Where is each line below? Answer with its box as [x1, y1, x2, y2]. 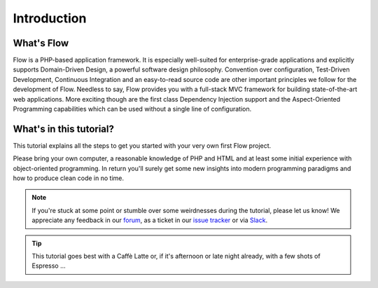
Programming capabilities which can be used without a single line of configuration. [13, 105, 252, 114]
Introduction [13, 11, 87, 26]
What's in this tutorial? [13, 123, 115, 135]
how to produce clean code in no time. [13, 174, 124, 182]
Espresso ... [31, 261, 66, 270]
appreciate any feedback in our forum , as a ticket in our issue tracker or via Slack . [31, 216, 268, 224]
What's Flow [13, 37, 69, 49]
